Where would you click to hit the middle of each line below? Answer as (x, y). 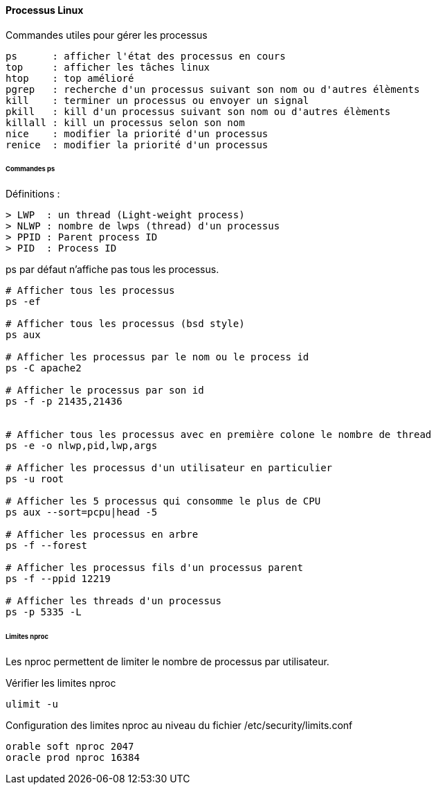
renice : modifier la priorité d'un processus (137, 144)
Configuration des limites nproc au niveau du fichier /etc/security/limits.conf (179, 725)
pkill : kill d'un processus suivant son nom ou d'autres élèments (198, 111)
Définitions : (33, 194)
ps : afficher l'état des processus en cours (146, 56)
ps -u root (35, 479)
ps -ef (23, 302)
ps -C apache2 (44, 368)
